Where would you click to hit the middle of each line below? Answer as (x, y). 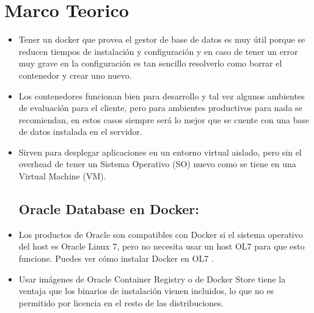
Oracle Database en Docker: (109, 209)
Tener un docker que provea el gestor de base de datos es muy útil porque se (162, 39)
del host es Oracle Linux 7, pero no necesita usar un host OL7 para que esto (162, 246)
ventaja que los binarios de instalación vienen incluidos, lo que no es (146, 291)
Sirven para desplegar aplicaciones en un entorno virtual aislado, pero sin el (160, 152)
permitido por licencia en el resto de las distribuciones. (121, 302)
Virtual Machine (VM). (62, 176)
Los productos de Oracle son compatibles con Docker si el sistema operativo (161, 234)
